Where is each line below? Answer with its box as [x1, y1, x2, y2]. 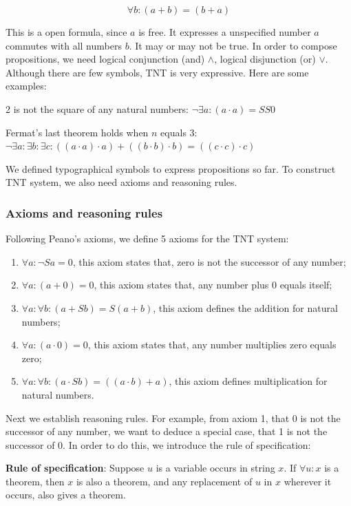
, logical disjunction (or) [214, 52, 316, 66]
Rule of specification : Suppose [6, 461, 145, 475]
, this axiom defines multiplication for [169, 374, 328, 388]
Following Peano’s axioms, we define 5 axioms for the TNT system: [6, 231, 289, 246]
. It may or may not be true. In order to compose [129, 38, 337, 52]
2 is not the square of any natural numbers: [6, 101, 189, 116]
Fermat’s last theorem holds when [6, 125, 149, 139]
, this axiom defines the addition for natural [153, 300, 338, 315]
